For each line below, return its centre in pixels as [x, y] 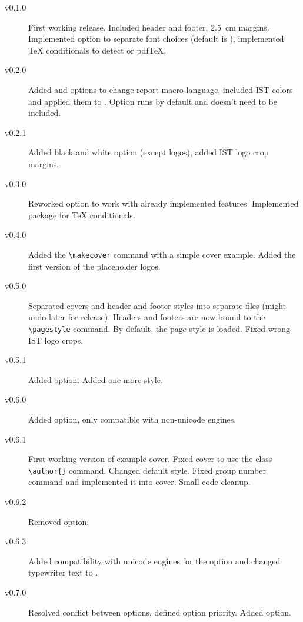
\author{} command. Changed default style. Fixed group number [147, 470]
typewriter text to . [63, 572]
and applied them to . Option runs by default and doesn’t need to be [153, 101]
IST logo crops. [56, 340]
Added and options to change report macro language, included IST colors [161, 89]
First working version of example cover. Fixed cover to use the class [150, 459]
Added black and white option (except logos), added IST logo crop [149, 152]
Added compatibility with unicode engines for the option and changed [154, 561]
